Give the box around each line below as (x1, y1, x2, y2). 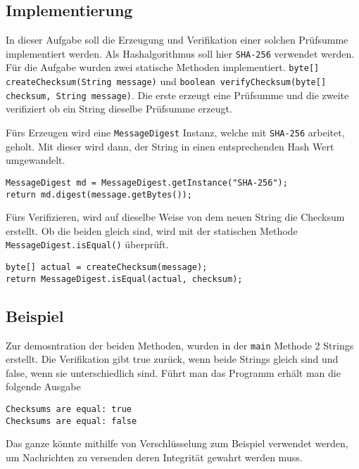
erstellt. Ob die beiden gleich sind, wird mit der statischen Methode (6, 223, 298, 238)
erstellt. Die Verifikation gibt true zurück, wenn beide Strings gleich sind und (6, 352, 339, 366)
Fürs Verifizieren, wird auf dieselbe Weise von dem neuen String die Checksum (6, 210, 345, 224)
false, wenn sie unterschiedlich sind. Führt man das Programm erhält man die (6, 365, 341, 380)
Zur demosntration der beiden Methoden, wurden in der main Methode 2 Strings (6, 338, 354, 352)
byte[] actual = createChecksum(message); (6, 262, 208, 273)
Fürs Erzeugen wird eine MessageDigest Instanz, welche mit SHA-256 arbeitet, (6, 125, 345, 140)
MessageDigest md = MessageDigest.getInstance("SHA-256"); (6, 177, 288, 188)
